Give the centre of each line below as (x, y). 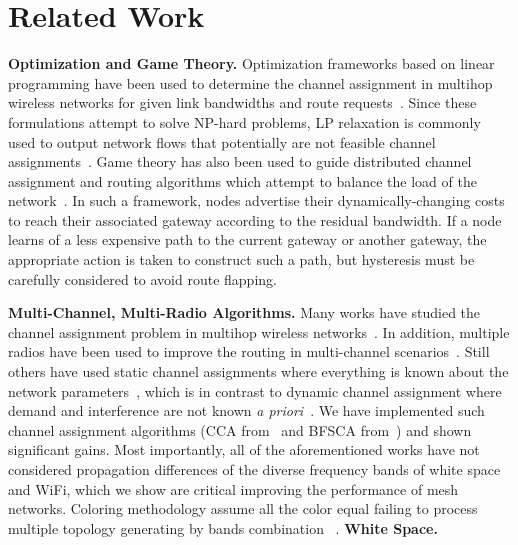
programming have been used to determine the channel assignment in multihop (250, 82)
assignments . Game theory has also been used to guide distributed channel (240, 161)
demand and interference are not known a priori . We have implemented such (246, 410)
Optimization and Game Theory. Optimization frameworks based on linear (251, 63)
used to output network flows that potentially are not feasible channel (222, 141)
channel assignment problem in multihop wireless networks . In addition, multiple (259, 331)
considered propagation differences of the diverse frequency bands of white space (254, 469)
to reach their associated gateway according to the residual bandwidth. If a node (255, 219)
